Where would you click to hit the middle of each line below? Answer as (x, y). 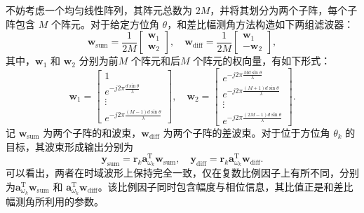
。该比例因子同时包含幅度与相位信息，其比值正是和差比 (225, 186)
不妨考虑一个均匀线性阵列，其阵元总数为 (99, 10)
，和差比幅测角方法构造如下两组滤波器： (261, 23)
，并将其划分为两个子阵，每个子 (284, 10)
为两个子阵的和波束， (92, 132)
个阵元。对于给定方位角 (105, 23)
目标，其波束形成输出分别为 (69, 146)
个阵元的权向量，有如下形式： (262, 61)
